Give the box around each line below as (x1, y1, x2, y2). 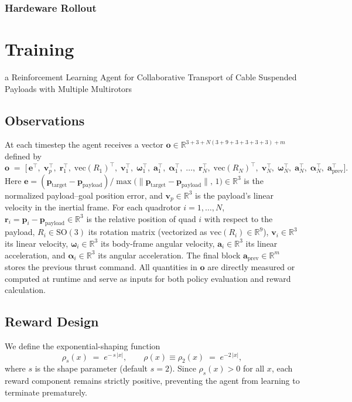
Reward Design (5, 312, 99, 331)
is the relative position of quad (86, 212, 196, 224)
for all (242, 362, 265, 374)
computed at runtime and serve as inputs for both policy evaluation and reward (5, 272, 291, 284)
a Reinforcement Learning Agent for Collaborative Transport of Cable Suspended (5, 70, 297, 83)
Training (5, 37, 74, 61)
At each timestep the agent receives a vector (5, 138, 163, 151)
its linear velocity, (5, 237, 69, 249)
